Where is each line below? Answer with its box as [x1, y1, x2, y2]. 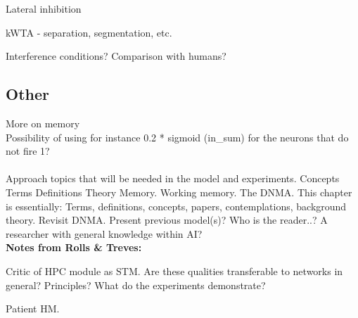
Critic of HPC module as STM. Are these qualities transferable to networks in [6, 263, 343, 278]
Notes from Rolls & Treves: [6, 240, 142, 255]
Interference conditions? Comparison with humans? [6, 49, 226, 63]
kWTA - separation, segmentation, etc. [6, 25, 172, 39]
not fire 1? [6, 144, 50, 158]
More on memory [6, 115, 80, 130]
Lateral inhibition [6, 1, 82, 15]
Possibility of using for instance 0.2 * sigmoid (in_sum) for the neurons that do [6, 129, 349, 144]
